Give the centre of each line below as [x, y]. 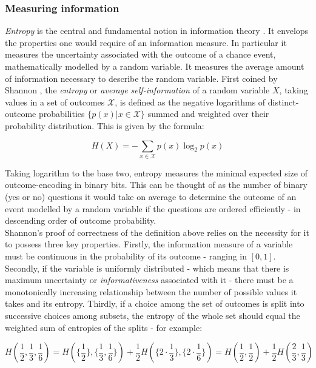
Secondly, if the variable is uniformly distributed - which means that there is [147, 268]
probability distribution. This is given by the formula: [105, 125]
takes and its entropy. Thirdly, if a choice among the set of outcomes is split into [155, 303]
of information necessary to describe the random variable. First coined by [141, 78]
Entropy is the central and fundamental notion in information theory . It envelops [157, 31]
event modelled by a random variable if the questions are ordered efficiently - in [153, 208]
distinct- [283, 102]
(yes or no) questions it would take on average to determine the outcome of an [151, 197]
